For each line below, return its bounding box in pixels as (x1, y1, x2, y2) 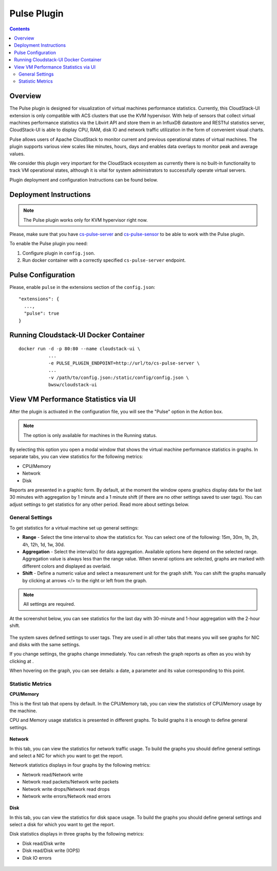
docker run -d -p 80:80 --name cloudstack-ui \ (18, 346, 141, 352)
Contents (9, 26, 30, 32)
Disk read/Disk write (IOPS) (22, 847, 81, 854)
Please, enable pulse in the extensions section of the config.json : (9, 284, 155, 290)
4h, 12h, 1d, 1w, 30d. (22, 541, 65, 548)
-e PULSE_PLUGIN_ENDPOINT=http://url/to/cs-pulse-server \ (48, 360, 200, 366)
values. (9, 151, 25, 157)
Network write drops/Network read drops (22, 786, 110, 792)
